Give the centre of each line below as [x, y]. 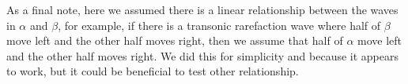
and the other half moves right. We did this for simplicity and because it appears [203, 55]
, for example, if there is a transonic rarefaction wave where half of [219, 25]
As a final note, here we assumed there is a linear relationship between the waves [202, 9]
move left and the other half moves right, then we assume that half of [175, 40]
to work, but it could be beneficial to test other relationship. [153, 71]
